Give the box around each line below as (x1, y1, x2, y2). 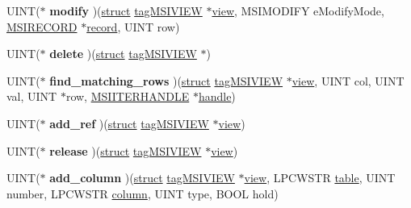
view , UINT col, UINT (291, 72, 405, 89)
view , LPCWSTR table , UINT (244, 169, 396, 186)
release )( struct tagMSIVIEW (49, 142, 202, 159)
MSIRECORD (6, 18, 78, 35)
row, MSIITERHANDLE (65, 88, 190, 105)
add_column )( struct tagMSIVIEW (49, 169, 235, 186)
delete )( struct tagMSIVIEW (49, 45, 197, 62)
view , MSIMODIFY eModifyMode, (212, 2, 384, 19)
